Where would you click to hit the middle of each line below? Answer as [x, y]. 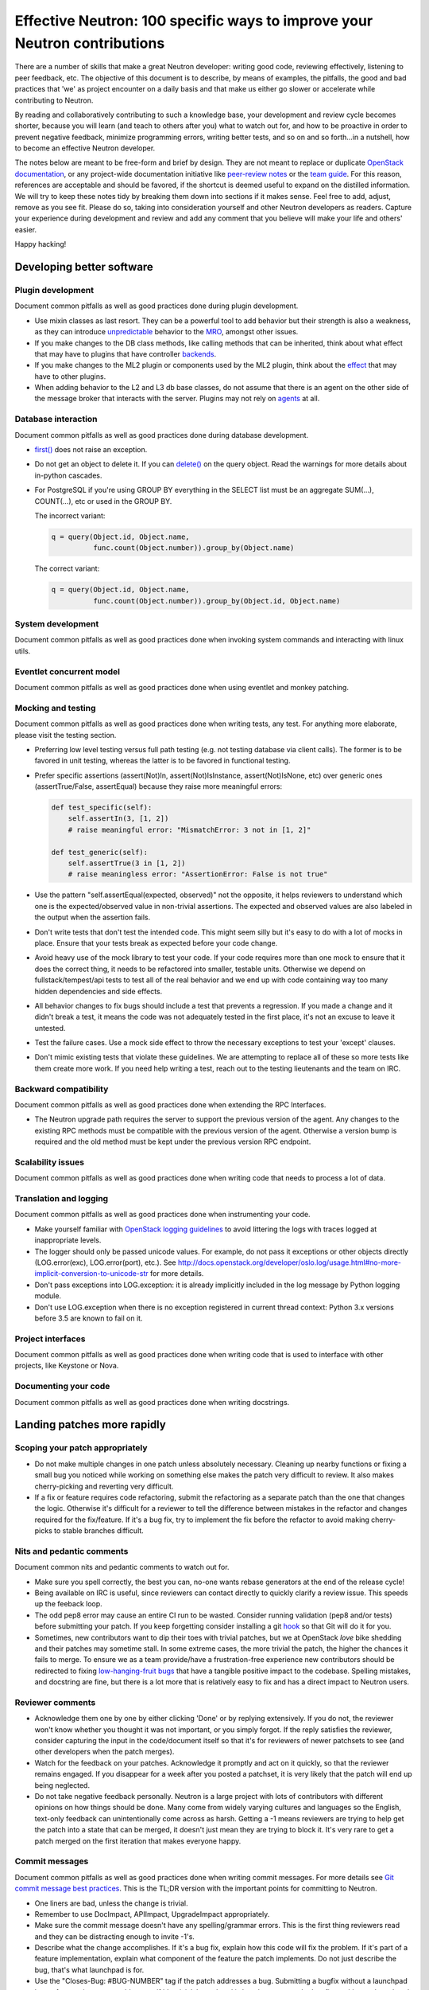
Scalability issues [50, 1162]
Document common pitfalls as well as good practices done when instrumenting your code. [162, 1215]
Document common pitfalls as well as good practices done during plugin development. [157, 306]
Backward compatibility [62, 1089]
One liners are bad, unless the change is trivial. [111, 1903]
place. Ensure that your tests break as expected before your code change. [156, 942]
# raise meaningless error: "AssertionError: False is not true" [198, 874]
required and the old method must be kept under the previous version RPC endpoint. [173, 1141]
